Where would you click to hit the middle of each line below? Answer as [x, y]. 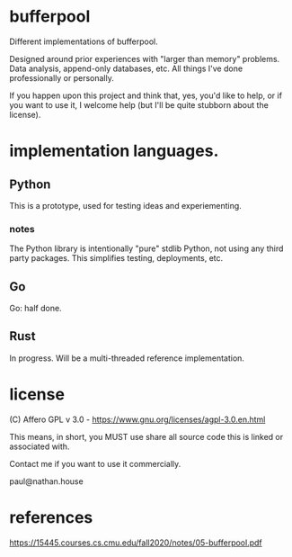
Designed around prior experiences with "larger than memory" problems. [145, 58]
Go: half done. [35, 309]
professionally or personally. [62, 77]
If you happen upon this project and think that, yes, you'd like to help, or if [146, 95]
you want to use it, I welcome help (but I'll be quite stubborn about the [139, 104]
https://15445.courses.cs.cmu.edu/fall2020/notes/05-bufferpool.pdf [136, 543]
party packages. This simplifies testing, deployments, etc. [116, 258]
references [51, 517]
